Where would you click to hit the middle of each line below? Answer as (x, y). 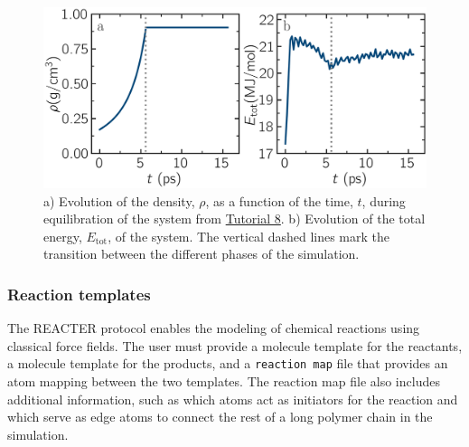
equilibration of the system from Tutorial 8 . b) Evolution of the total (234, 219)
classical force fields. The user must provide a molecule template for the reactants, (235, 345)
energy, (63, 236)
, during (384, 200)
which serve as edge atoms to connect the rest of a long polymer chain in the (220, 417)
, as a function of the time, (279, 200)
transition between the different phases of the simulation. (202, 254)
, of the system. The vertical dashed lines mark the (249, 236)
